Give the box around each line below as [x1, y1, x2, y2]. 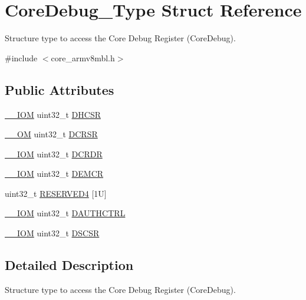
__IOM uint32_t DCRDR [5, 147, 103, 160]
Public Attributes [5, 80, 114, 98]
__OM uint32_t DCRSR [5, 128, 98, 140]
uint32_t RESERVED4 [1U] [5, 187, 107, 199]
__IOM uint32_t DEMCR [5, 167, 104, 180]
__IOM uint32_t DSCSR [5, 227, 100, 239]
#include [5, 51, 38, 64]
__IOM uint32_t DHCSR [5, 108, 101, 120]
